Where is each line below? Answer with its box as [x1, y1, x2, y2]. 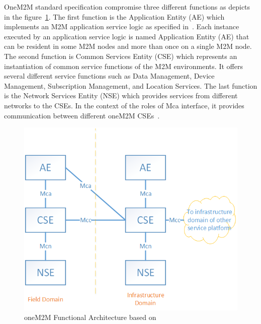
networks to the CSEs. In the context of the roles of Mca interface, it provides [4, 100, 244, 110]
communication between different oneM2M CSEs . [4, 110, 160, 120]
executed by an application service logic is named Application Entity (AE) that [4, 31, 249, 41]
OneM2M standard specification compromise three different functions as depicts [4, 2, 250, 12]
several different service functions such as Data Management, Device [4, 71, 215, 81]
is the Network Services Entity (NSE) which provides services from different [4, 90, 238, 101]
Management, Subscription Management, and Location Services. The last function [4, 80, 257, 91]
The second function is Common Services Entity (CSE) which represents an [4, 50, 237, 61]
